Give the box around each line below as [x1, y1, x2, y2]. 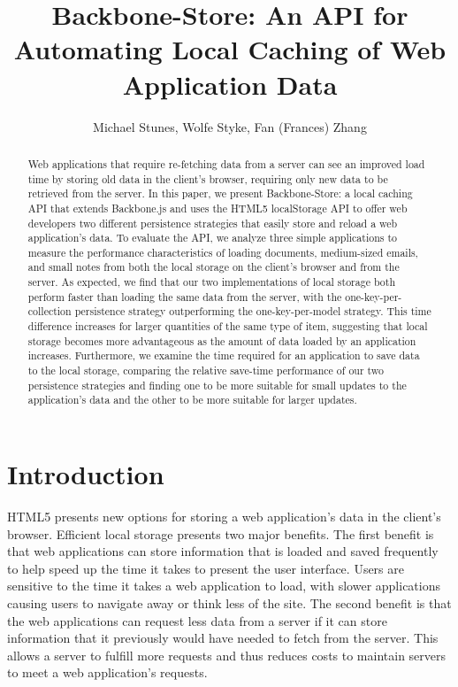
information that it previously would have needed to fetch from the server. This [7, 629, 439, 647]
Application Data [122, 66, 338, 102]
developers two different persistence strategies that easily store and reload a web [27, 215, 398, 230]
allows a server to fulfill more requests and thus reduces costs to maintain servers [7, 645, 447, 664]
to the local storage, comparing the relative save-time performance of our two [27, 363, 385, 378]
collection [27, 304, 72, 319]
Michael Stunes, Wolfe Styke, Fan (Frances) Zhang [93, 117, 367, 135]
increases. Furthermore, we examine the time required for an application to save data [27, 348, 420, 363]
